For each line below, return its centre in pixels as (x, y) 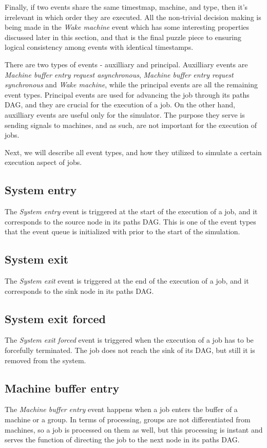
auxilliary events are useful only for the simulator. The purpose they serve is (125, 114)
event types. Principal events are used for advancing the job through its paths (127, 94)
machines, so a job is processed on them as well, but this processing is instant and (134, 429)
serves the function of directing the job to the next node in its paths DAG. (122, 440)
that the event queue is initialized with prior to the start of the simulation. (122, 231)
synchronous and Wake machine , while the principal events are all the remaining (131, 85)
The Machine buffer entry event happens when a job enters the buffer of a (121, 409)
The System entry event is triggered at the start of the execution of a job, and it (131, 211)
